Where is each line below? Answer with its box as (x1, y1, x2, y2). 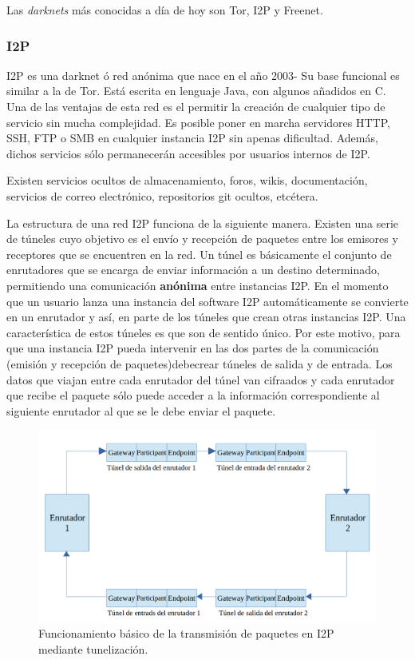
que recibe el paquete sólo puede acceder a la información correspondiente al (6, 387, 380, 404)
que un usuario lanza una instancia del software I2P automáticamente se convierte (6, 292, 409, 309)
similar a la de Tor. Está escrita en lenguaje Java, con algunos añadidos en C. (6, 82, 386, 99)
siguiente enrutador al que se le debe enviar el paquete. (6, 402, 276, 419)
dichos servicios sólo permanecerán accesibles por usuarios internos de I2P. (6, 145, 370, 161)
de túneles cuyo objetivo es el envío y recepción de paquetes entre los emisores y (6, 230, 398, 247)
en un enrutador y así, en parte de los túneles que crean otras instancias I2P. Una (6, 308, 406, 325)
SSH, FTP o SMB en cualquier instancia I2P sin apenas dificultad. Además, (6, 129, 378, 146)
